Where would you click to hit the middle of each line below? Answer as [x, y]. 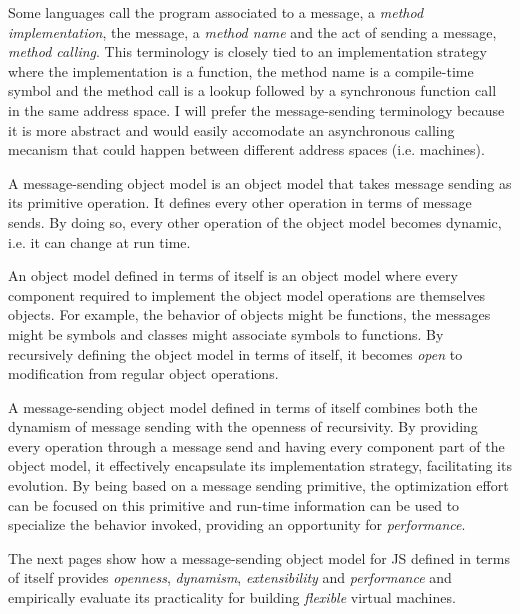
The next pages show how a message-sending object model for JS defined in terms [259, 557]
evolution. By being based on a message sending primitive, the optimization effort [258, 485]
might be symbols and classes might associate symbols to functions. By [226, 333]
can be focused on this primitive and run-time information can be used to [234, 504]
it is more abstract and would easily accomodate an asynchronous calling [231, 129]
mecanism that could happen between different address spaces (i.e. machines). [246, 149]
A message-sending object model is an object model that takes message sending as [260, 182]
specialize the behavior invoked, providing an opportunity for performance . [237, 524]
